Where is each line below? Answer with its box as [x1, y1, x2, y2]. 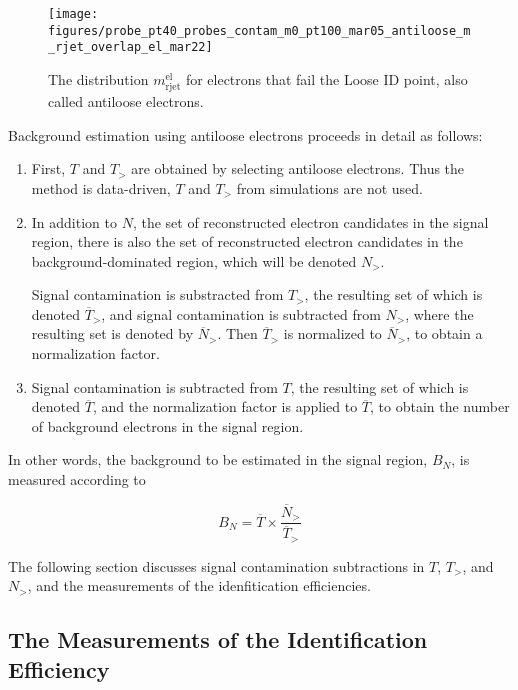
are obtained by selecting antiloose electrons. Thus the [131, 158, 465, 179]
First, [31, 158, 66, 179]
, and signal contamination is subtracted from [101, 303, 381, 324]
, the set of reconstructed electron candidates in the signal [132, 211, 489, 232]
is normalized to [283, 323, 382, 344]
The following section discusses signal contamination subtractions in [8, 555, 425, 576]
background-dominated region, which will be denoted [31, 250, 357, 271]
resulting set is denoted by [31, 323, 194, 344]
